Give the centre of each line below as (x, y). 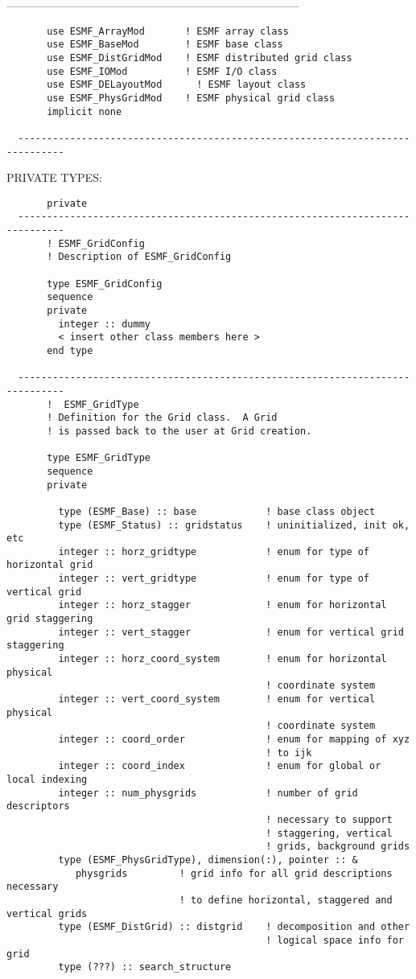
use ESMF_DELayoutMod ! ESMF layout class (177, 85)
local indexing (47, 779)
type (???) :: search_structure (145, 967)
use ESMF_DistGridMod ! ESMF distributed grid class (200, 58)
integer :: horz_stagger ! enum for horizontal (222, 605)
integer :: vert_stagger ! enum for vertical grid (231, 632)
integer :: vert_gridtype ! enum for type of (214, 579)
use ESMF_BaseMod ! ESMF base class (165, 45)
